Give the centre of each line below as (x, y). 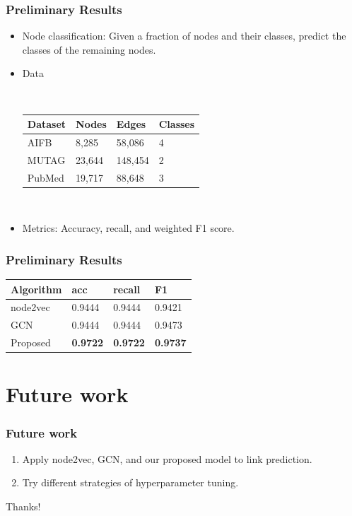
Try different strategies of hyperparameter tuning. (130, 482)
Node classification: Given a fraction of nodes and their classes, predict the (184, 36)
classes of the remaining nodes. (89, 49)
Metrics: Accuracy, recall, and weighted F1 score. (128, 228)
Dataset (47, 124)
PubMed (46, 177)
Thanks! (23, 506)
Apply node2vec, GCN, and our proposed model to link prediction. (167, 458)
